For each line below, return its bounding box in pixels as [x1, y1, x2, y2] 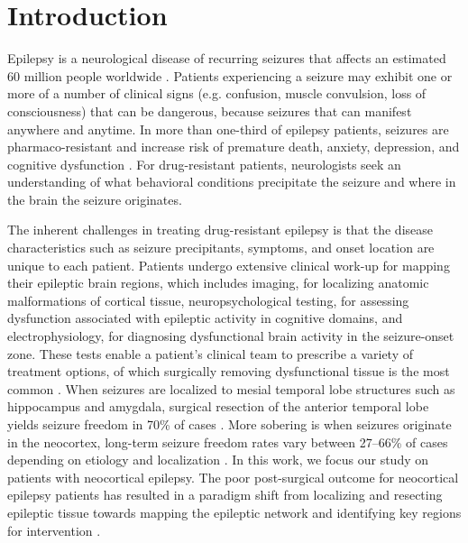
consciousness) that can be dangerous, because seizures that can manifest [7, 101, 412, 120]
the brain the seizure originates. [7, 189, 182, 208]
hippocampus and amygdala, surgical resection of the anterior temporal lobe [7, 397, 429, 416]
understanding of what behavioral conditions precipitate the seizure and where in [7, 172, 456, 191]
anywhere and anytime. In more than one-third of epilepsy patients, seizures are [7, 119, 449, 138]
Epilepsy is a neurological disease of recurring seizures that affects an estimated [7, 49, 446, 68]
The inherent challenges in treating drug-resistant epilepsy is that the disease [7, 220, 434, 239]
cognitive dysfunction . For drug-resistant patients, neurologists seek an [7, 154, 401, 173]
